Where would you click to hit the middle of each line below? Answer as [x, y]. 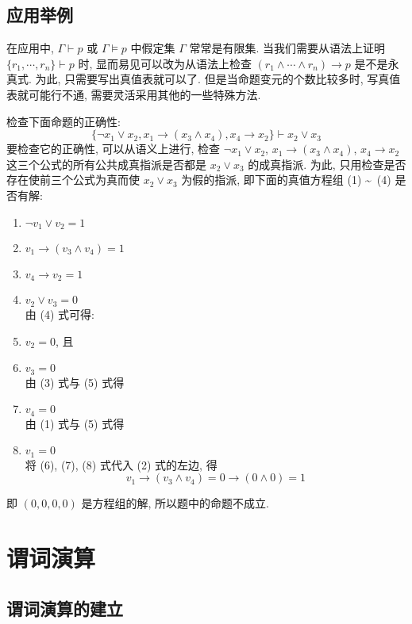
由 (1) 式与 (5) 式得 [75, 423]
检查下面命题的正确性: [64, 121]
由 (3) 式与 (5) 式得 [75, 382]
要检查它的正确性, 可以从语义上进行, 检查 [114, 149]
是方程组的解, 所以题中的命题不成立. [175, 503]
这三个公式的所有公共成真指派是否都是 [106, 164]
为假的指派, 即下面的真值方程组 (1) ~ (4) [286, 180]
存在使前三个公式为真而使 [73, 180]
